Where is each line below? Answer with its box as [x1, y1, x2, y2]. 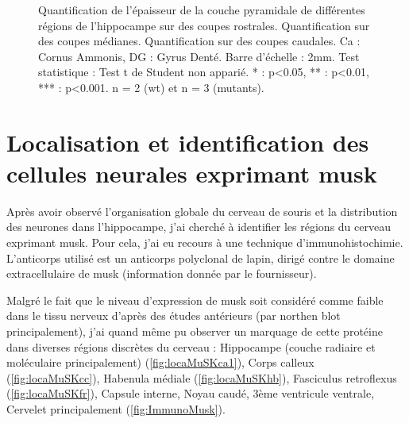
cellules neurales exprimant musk [6, 156, 377, 189]
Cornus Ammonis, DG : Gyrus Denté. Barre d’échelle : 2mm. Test [38, 48, 360, 64]
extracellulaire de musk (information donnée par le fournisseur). [6, 265, 317, 282]
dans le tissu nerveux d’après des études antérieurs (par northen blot [6, 307, 341, 324]
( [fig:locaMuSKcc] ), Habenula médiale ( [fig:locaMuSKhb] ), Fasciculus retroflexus [6, 369, 397, 386]
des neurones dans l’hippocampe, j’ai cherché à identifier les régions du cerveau [6, 218, 391, 235]
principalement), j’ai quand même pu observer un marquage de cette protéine [6, 323, 383, 340]
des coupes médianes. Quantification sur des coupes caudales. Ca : [38, 33, 361, 49]
